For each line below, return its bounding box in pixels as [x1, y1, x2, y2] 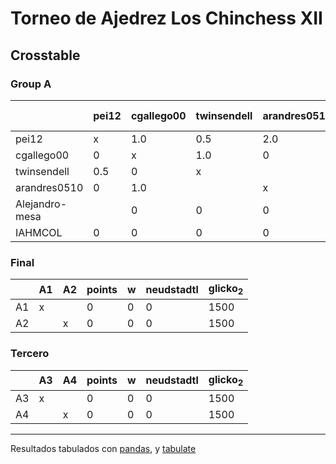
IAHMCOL [15, 225, 63, 239]
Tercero [10, 347, 50, 361]
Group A [10, 77, 52, 91]
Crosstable [10, 47, 81, 64]
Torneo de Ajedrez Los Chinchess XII [10, 7, 323, 30]
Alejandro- [15, 197, 68, 211]
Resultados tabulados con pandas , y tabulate [10, 442, 197, 454]
